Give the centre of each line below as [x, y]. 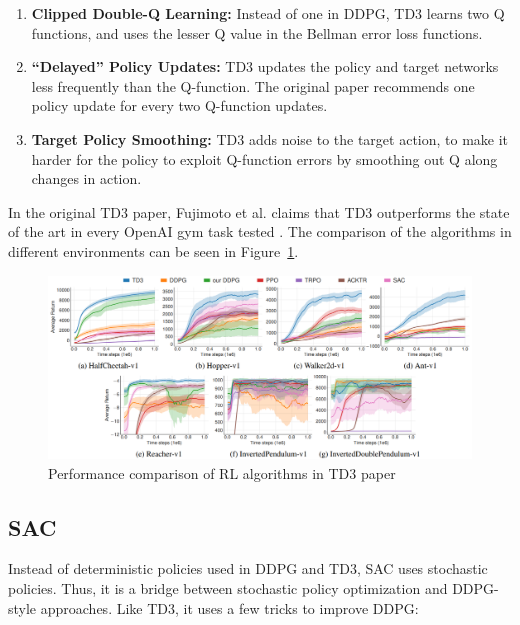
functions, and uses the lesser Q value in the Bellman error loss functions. [257, 32]
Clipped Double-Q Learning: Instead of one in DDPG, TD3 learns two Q [268, 13]
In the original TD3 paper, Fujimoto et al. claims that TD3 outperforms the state [259, 211]
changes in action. [86, 178]
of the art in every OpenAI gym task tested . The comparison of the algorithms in [260, 231]
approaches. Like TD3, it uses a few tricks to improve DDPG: [229, 607]
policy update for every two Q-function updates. [179, 105]
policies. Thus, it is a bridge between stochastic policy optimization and [228, 587]
